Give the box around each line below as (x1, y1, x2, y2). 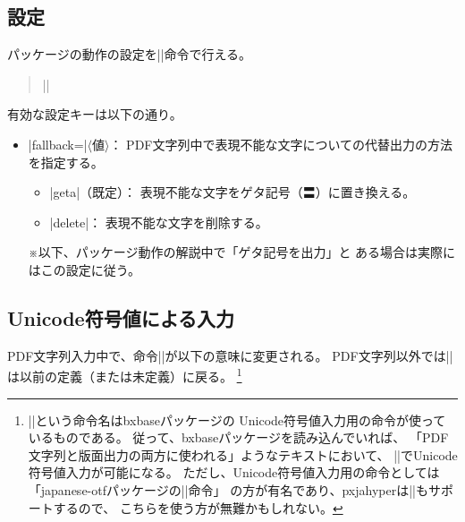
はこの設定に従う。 (28, 260, 140, 278)
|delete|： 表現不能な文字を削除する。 (49, 212, 268, 231)
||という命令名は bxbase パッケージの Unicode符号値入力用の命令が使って (28, 410, 446, 429)
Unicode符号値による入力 (7, 304, 235, 331)
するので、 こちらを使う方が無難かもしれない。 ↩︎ (53, 498, 343, 517)
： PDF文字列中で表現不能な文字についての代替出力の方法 (109, 134, 453, 153)
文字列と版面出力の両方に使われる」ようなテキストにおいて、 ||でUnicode (28, 445, 458, 464)
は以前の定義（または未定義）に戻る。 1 (7, 364, 242, 385)
